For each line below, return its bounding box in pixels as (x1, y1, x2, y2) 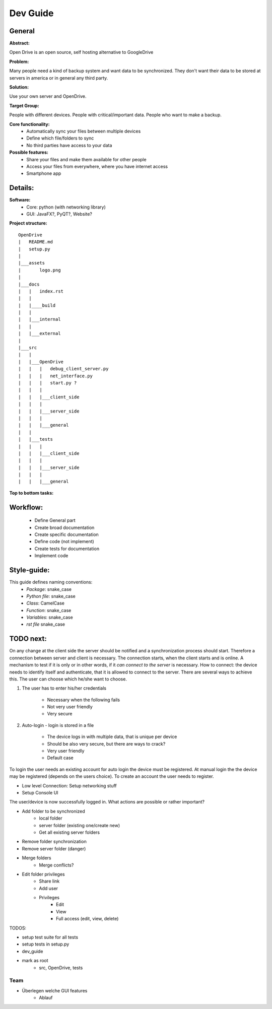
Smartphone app (26, 170, 61, 176)
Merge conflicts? (39, 862, 74, 868)
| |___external (18, 330, 61, 337)
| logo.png (18, 267, 61, 273)
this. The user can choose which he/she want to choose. (9, 676, 127, 682)
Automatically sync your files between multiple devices (26, 128, 141, 134)
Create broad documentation (34, 524, 95, 530)
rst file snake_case (26, 621, 65, 627)
